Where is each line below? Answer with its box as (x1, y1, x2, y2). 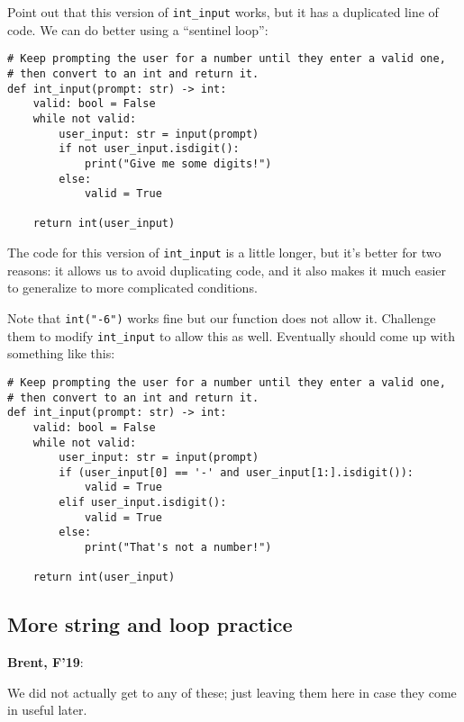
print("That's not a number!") (84, 541, 272, 555)
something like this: (7, 344, 115, 363)
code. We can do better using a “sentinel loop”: (7, 20, 268, 39)
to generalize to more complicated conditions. (7, 278, 258, 297)
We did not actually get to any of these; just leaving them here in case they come (7, 682, 457, 701)
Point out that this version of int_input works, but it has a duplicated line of (7, 3, 439, 21)
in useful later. (7, 700, 87, 719)
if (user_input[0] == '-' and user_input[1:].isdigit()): (59, 465, 414, 479)
